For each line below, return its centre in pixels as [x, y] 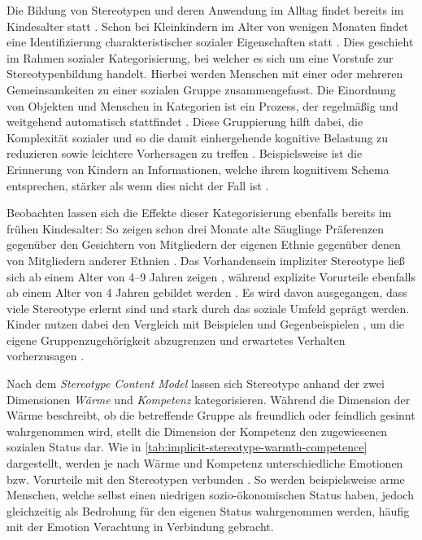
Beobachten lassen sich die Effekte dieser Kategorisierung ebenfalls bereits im [199, 213]
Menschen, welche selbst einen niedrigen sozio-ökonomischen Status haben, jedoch [210, 495]
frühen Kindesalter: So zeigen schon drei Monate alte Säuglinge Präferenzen [196, 228]
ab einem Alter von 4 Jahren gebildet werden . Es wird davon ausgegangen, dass [207, 292]
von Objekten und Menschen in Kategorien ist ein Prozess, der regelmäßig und [202, 105]
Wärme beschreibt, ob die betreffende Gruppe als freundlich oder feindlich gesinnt [211, 415]
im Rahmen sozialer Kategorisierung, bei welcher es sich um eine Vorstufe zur [200, 57]
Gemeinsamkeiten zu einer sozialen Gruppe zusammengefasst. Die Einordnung [201, 89]
